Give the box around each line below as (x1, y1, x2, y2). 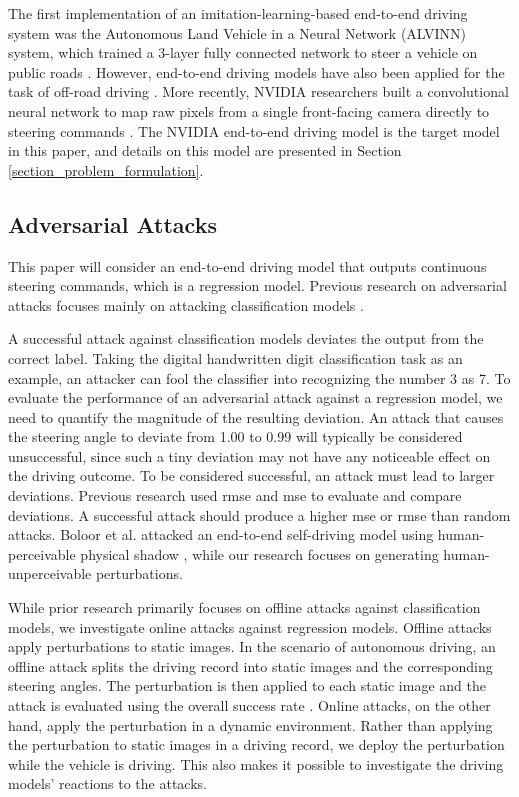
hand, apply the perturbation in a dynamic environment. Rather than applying (8, 714, 493, 735)
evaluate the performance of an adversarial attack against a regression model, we (8, 387, 503, 408)
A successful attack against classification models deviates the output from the (8, 328, 484, 349)
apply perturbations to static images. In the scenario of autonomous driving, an (8, 636, 496, 657)
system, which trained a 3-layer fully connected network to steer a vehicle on (8, 42, 478, 63)
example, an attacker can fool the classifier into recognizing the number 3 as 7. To (8, 367, 511, 388)
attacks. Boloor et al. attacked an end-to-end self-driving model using (8, 524, 434, 545)
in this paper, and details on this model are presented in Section (8, 140, 402, 161)
